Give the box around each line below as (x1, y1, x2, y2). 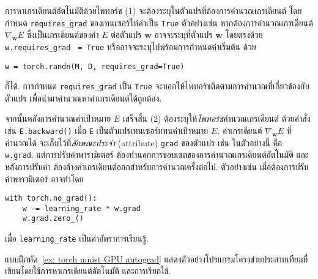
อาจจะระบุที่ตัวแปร (154, 28, 213, 41)
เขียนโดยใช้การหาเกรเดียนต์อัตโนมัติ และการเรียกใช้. (5, 264, 171, 277)
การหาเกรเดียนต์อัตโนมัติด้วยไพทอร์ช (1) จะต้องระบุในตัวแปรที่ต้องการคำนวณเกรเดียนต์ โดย (5, 4, 302, 17)
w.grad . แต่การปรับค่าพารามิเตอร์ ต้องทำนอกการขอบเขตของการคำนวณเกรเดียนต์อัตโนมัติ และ (5, 148, 309, 161)
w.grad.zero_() (22, 214, 84, 223)
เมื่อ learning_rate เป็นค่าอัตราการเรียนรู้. (5, 232, 149, 245)
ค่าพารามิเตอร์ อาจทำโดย (5, 172, 84, 185)
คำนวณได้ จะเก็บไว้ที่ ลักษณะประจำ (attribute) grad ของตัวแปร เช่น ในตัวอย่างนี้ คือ (5, 136, 283, 149)
